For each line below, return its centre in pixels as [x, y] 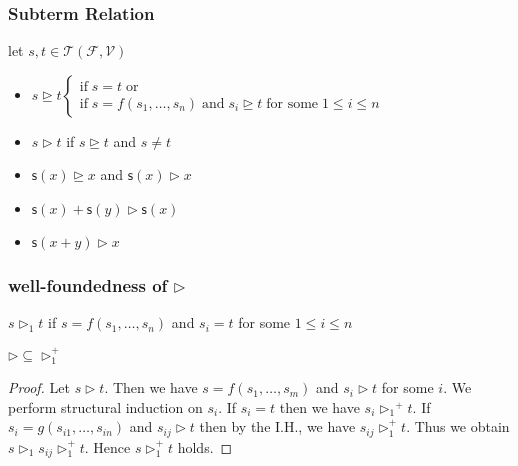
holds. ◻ [205, 446]
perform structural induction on [105, 406]
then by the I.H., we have [277, 426]
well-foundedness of [88, 284]
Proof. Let [39, 387]
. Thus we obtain [458, 426]
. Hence [107, 446]
